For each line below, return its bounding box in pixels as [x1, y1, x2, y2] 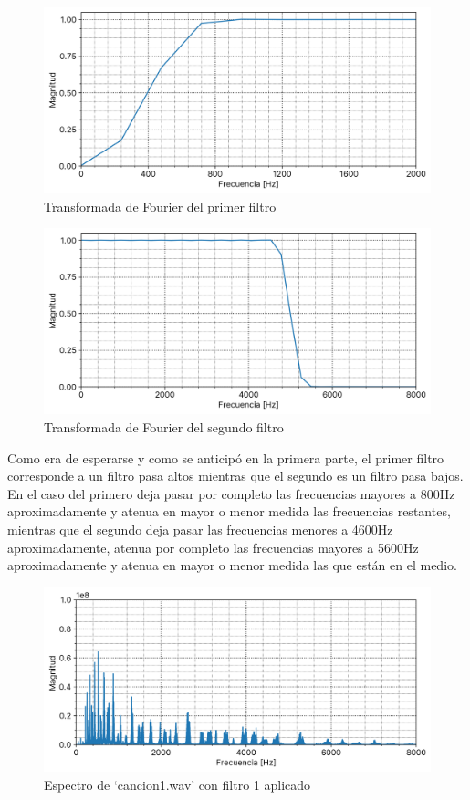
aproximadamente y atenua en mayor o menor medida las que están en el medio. [7, 556, 457, 575]
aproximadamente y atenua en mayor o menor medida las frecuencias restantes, [7, 502, 451, 521]
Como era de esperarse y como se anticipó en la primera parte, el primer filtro [7, 448, 444, 467]
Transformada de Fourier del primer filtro [44, 196, 277, 215]
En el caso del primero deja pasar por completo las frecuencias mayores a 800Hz [7, 483, 455, 503]
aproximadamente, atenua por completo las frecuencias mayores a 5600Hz [7, 537, 419, 556]
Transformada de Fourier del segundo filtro [44, 418, 284, 437]
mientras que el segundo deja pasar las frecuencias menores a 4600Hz [7, 520, 393, 538]
